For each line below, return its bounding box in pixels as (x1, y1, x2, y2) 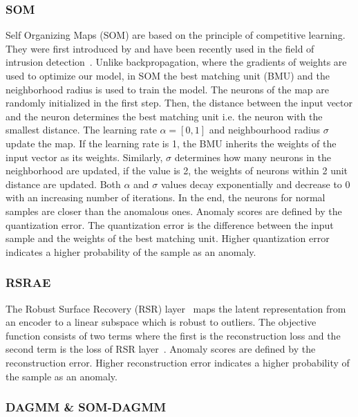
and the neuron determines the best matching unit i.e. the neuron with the (6, 109, 323, 123)
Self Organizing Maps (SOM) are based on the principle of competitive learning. (6, 28, 346, 42)
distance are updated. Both (6, 176, 121, 191)
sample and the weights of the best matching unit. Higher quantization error (6, 231, 330, 245)
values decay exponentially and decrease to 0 (160, 176, 350, 191)
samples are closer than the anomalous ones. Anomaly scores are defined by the (6, 203, 342, 218)
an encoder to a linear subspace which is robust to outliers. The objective (6, 315, 317, 329)
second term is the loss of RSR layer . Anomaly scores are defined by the (6, 342, 316, 356)
